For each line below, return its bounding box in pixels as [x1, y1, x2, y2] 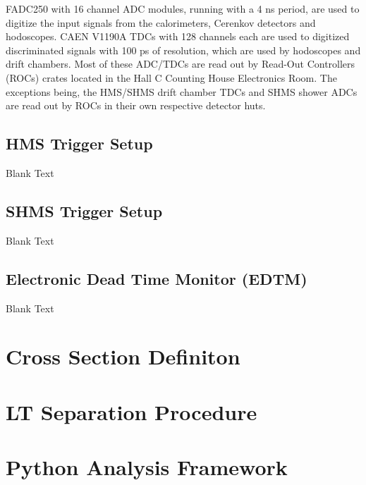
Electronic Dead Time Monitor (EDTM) [6, 267, 307, 289]
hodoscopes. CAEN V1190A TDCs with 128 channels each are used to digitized [6, 29, 350, 44]
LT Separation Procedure [6, 397, 257, 426]
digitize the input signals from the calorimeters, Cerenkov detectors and [6, 15, 316, 30]
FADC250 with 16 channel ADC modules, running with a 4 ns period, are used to [6, 1, 360, 16]
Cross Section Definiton [6, 342, 240, 371]
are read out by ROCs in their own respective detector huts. [6, 98, 266, 113]
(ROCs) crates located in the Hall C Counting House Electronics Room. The [6, 70, 337, 85]
